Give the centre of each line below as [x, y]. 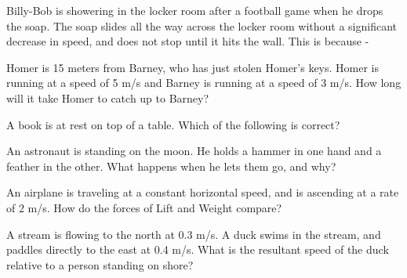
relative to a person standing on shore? [100, 264]
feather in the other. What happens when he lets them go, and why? [171, 166]
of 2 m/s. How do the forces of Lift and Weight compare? [144, 207]
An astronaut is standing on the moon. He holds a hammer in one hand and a [194, 151]
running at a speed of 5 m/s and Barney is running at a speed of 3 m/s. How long [204, 83]
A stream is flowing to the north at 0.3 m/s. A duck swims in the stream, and [194, 234]
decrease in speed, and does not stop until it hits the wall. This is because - [188, 41]
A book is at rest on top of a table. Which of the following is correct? [173, 124]
